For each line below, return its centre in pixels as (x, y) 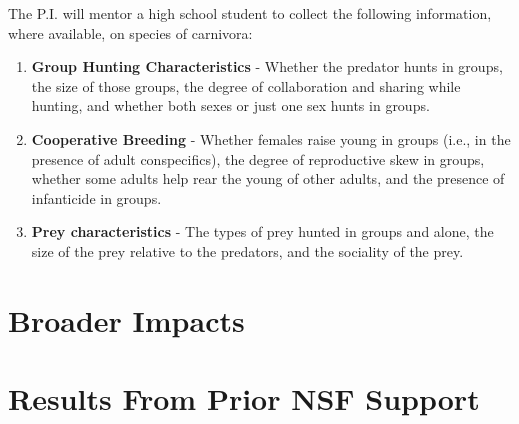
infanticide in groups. (96, 197)
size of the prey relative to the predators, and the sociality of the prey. (247, 250)
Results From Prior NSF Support (244, 398)
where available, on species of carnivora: (130, 32)
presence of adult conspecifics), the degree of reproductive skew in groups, (258, 158)
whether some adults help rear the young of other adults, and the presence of (268, 178)
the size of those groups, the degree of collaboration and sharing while (246, 85)
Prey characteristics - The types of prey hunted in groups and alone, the (262, 231)
